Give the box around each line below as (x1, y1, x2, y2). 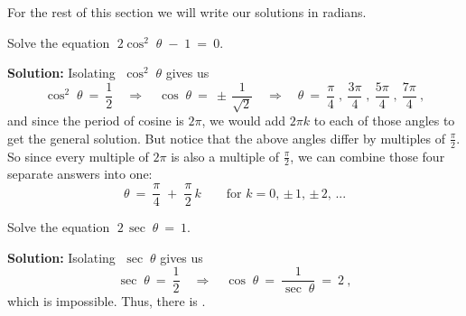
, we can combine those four (290, 146, 445, 165)
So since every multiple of (7, 146, 149, 165)
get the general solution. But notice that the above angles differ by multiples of (7, 128, 446, 147)
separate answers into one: (7, 164, 153, 183)
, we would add (201, 111, 286, 130)
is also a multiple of (171, 146, 280, 165)
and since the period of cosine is (7, 111, 184, 130)
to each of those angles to (313, 111, 455, 130)
